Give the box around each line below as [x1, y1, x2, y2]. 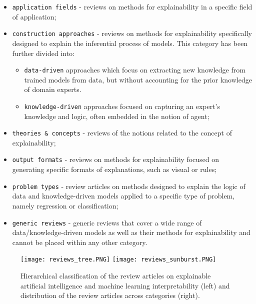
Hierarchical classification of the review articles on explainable [20, 270, 211, 281]
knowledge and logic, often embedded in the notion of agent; [24, 110, 209, 121]
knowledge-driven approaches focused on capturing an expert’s [24, 100, 220, 111]
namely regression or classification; [12, 200, 118, 210]
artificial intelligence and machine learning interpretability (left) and [20, 280, 230, 290]
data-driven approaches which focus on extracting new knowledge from [24, 64, 245, 75]
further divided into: [12, 47, 74, 58]
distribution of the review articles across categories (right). [20, 290, 200, 300]
